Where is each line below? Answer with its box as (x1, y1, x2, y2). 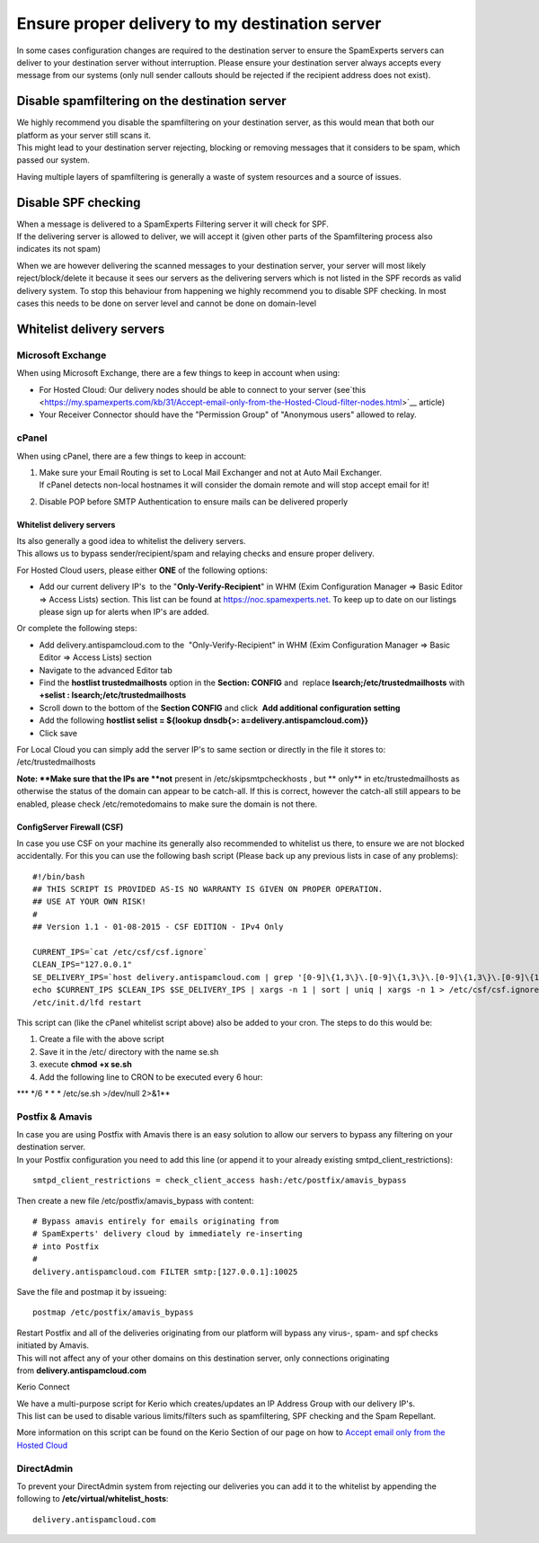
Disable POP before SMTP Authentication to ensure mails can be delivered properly (39, 495, 349, 507)
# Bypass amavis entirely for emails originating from (32, 1217, 279, 1226)
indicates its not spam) (16, 244, 102, 254)
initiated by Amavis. (16, 1340, 90, 1351)
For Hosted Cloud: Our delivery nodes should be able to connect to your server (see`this (39, 384, 367, 395)
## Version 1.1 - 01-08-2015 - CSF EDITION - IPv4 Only (32, 922, 284, 932)
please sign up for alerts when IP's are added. (39, 607, 210, 618)
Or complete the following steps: (16, 623, 137, 634)
